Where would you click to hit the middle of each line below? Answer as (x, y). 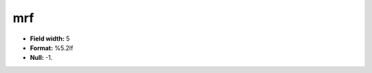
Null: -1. (41, 58)
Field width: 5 (50, 39)
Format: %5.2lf (52, 48)
